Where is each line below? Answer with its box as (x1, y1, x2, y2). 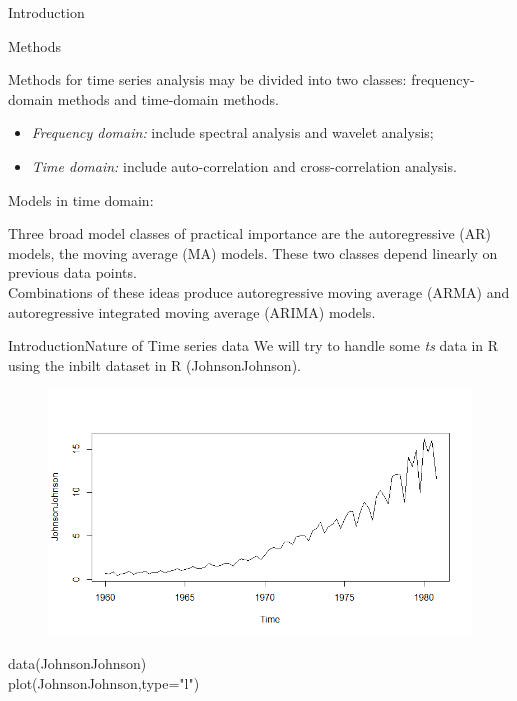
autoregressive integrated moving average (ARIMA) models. (8, 301, 376, 322)
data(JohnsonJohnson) (8, 653, 147, 674)
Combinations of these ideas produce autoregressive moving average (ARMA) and (8, 281, 510, 302)
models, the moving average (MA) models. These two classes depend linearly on (8, 242, 498, 263)
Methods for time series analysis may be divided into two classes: (8, 69, 407, 90)
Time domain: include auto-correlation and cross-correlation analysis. (31, 155, 457, 176)
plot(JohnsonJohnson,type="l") (8, 672, 200, 693)
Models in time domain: (8, 189, 154, 210)
